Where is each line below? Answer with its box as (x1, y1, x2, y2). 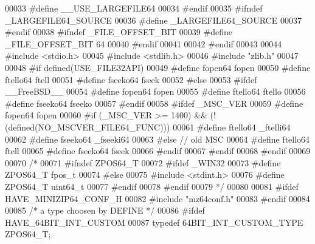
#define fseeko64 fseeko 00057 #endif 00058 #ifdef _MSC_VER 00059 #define (5, 97, 303, 109)
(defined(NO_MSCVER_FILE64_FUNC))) (5, 120, 170, 133)
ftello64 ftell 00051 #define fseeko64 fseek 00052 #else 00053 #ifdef (5, 73, 257, 86)
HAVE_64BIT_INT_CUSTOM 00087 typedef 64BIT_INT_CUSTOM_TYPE (5, 215, 303, 228)
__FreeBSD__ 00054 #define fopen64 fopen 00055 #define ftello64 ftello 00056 (5, 85, 306, 98)
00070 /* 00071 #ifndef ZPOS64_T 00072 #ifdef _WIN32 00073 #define (5, 156, 281, 169)
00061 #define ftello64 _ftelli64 (173, 120, 291, 133)
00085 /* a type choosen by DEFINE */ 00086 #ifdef (5, 204, 205, 217)
